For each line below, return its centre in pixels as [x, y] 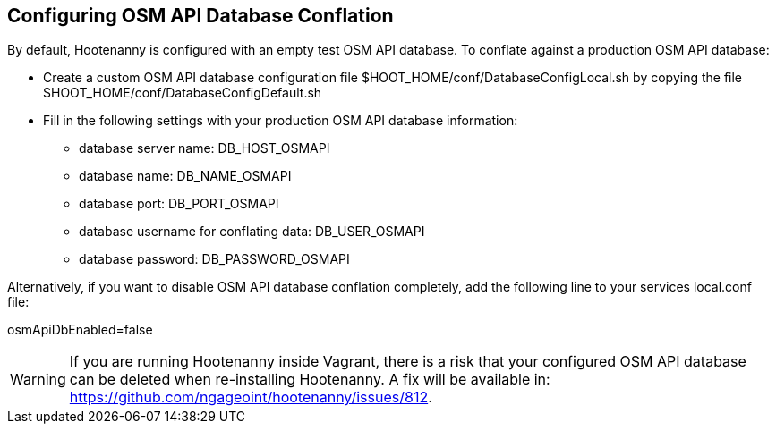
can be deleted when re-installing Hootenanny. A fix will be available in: [310, 380]
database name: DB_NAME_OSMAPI [185, 176]
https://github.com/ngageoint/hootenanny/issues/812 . [251, 397]
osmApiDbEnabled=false [80, 330]
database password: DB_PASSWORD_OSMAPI [214, 259]
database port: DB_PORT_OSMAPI [179, 204]
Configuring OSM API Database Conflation [200, 16]
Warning [38, 380]
